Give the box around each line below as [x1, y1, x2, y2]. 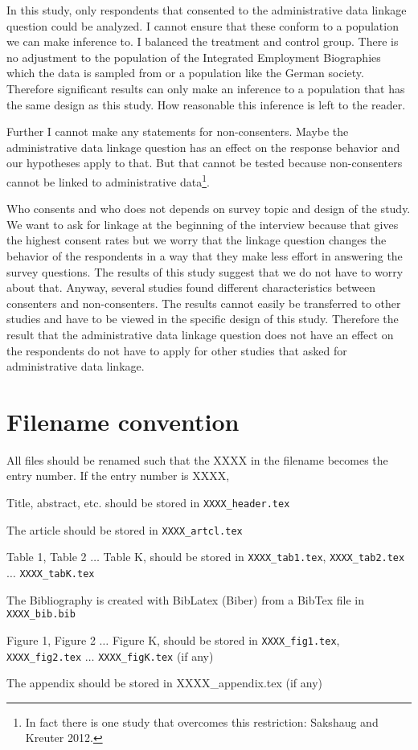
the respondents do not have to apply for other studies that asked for [6, 342, 347, 359]
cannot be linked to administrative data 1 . [6, 170, 210, 190]
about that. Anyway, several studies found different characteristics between [6, 279, 376, 296]
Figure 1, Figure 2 [6, 631, 96, 648]
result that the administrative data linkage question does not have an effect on [6, 326, 394, 342]
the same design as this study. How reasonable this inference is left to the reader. [6, 96, 406, 113]
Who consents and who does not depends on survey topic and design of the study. [6, 200, 411, 217]
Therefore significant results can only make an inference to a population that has [6, 80, 405, 96]
